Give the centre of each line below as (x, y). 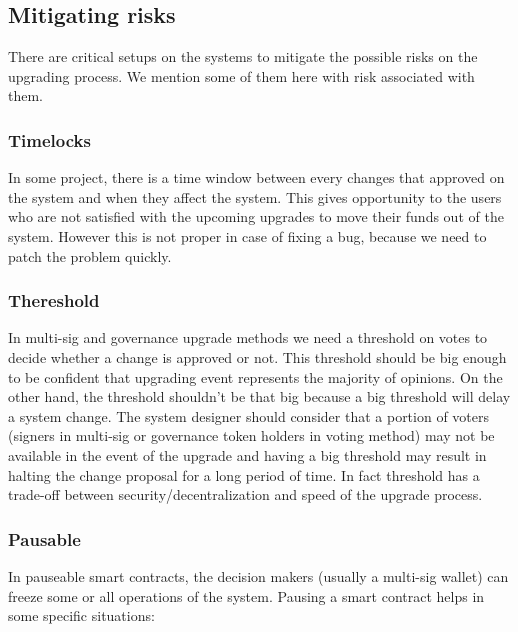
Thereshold (54, 300)
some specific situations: (81, 615)
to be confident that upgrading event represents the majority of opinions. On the (255, 376)
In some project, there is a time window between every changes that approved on (256, 177)
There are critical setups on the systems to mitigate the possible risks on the (243, 56)
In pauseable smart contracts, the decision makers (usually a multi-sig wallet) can (258, 575)
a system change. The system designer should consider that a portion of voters (249, 415)
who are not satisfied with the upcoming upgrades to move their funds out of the (256, 216)
